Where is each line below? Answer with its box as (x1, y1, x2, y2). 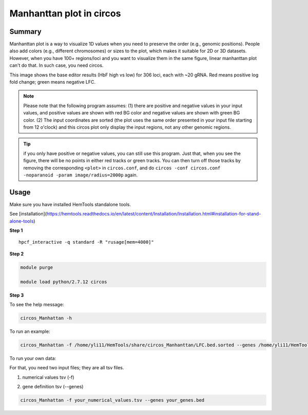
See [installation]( (9, 211, 47, 217)
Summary (9, 27, 42, 36)
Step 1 (9, 227, 23, 233)
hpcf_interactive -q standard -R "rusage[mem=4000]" (18, 239, 154, 245)
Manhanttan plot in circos (9, 8, 121, 19)
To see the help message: (9, 301, 64, 307)
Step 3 (9, 292, 24, 298)
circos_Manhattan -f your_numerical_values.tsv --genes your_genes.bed (20, 398, 205, 403)
